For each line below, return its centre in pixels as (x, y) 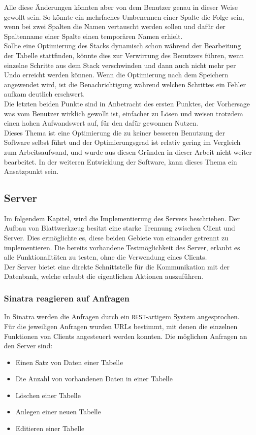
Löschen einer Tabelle (48, 395)
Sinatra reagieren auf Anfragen (67, 298)
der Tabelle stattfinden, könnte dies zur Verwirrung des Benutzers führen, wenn (124, 55)
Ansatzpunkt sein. (31, 171)
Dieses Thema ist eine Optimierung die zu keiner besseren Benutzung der (114, 132)
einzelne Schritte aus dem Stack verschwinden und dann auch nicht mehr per (120, 65)
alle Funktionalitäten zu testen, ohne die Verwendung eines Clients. (106, 257)
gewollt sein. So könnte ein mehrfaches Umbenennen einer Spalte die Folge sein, (124, 17)
